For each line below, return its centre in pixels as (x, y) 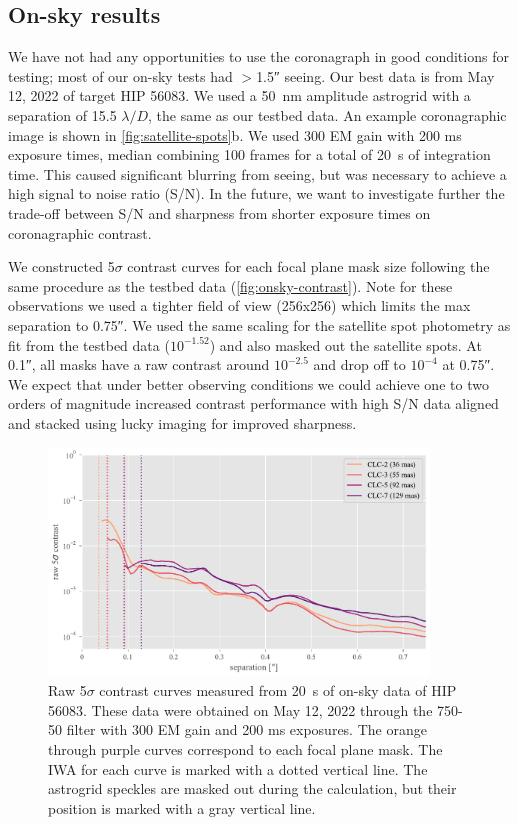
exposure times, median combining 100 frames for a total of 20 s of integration (249, 154)
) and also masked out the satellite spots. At (345, 344)
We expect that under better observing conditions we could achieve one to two (248, 383)
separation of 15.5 (62, 114)
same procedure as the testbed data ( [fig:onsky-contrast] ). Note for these (230, 285)
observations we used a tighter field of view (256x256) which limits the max (239, 305)
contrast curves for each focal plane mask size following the (308, 266)
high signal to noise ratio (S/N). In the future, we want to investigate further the (256, 193)
